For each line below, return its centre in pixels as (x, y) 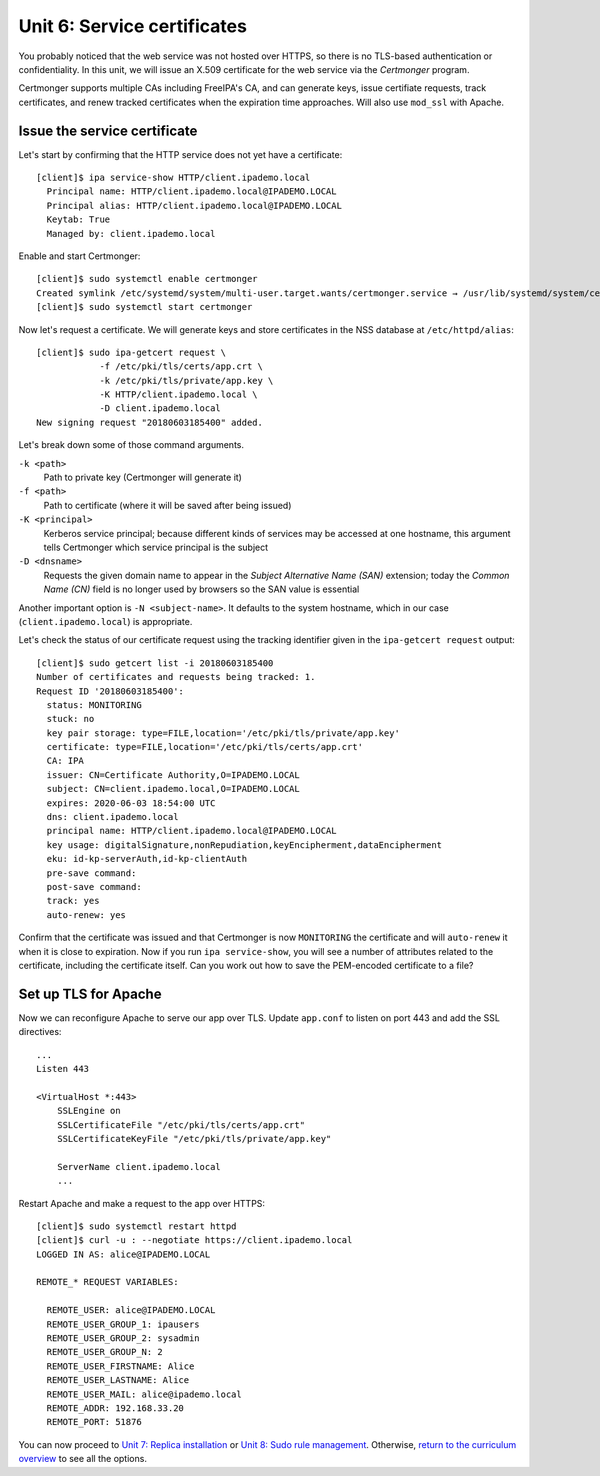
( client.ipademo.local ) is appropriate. (105, 621)
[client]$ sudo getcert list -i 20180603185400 (155, 663)
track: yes (73, 901)
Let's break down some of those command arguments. (131, 445)
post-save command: (94, 886)
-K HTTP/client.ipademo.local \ (179, 394)
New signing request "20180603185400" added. (150, 422)
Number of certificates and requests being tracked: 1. (176, 677)
